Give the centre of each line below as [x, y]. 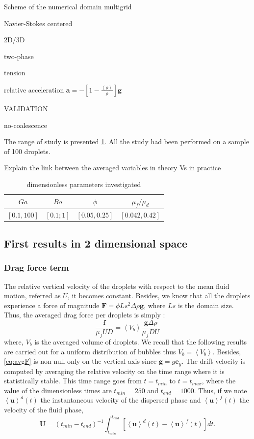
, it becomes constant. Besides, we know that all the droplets [159, 296]
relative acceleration [34, 89]
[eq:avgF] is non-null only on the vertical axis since [80, 361]
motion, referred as [32, 296]
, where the [219, 381]
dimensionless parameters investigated [84, 184]
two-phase [19, 56]
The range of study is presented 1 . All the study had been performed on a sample [127, 141]
